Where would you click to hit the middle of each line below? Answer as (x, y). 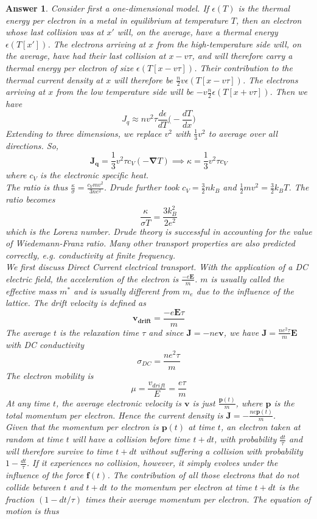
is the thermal (264, 8)
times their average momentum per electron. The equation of (198, 499)
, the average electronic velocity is (119, 402)
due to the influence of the (245, 291)
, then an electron (269, 20)
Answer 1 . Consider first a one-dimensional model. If (107, 8)
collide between (33, 486)
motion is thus (32, 511)
